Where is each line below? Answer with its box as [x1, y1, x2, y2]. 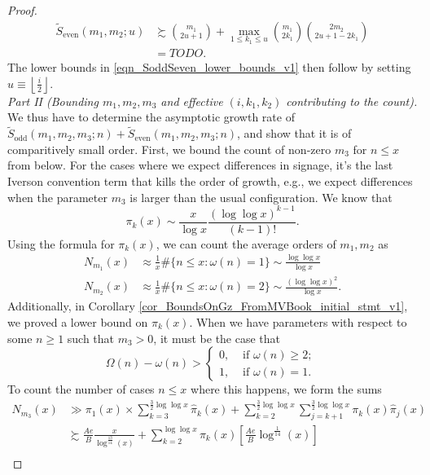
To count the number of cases [7, 380, 155, 398]
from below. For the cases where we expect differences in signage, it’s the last [7, 156, 393, 174]
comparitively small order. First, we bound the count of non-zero [7, 140, 331, 157]
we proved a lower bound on [7, 313, 148, 330]
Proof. [7, 2, 37, 18]
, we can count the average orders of [156, 235, 336, 252]
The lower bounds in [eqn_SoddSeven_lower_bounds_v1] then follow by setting [7, 59, 411, 76]
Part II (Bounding [7, 92, 99, 109]
